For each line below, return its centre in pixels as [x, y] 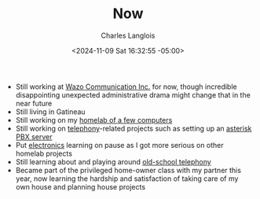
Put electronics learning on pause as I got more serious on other [119, 145]
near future [34, 103]
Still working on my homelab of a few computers [94, 120]
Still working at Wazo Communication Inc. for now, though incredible [126, 87]
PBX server [34, 136]
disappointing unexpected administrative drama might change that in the [133, 94]
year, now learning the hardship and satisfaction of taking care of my [127, 179]
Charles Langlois [128, 35]
